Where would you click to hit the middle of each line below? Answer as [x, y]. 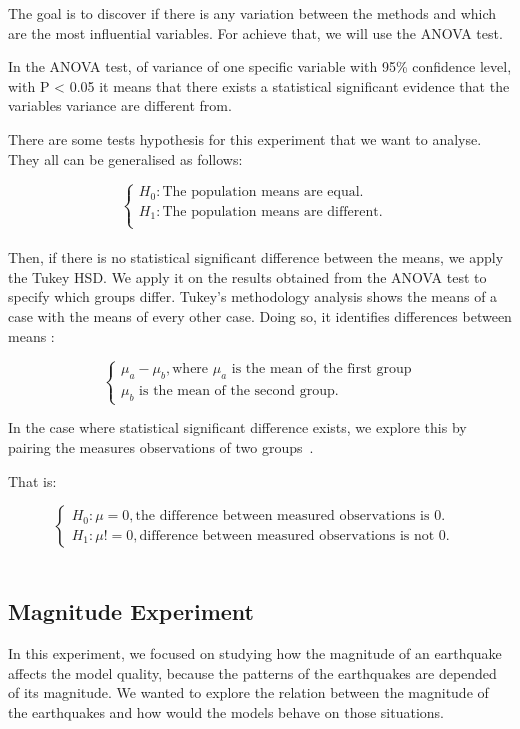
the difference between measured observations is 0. [290, 516]
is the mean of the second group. [239, 391]
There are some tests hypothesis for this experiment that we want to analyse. [245, 138]
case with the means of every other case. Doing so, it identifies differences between [260, 316]
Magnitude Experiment [131, 611]
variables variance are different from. [120, 105]
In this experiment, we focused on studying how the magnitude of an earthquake [255, 652]
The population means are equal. [263, 192]
